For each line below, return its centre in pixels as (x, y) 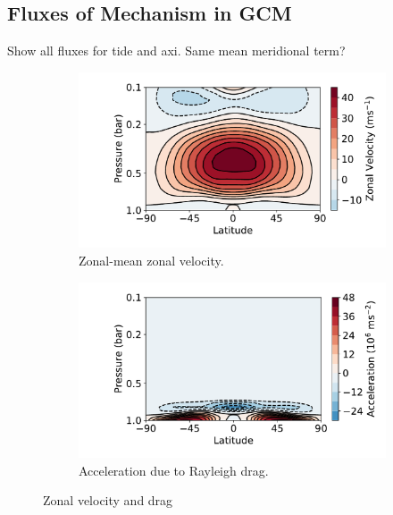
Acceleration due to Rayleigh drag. (174, 470)
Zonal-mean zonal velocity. (151, 260)
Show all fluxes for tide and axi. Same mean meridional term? (176, 51)
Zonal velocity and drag (108, 500)
